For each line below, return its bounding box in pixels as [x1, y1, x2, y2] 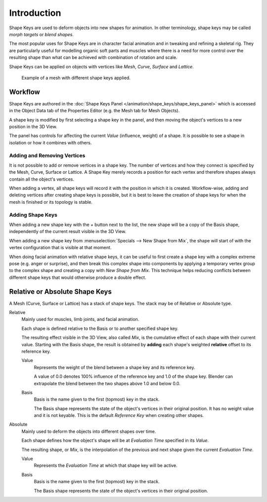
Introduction [9, 7, 61, 18]
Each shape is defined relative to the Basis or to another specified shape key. [21, 325, 179, 331]
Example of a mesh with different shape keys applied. [21, 75, 131, 81]
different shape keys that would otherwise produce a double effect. [9, 274, 146, 280]
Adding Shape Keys [9, 211, 58, 218]
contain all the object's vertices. [9, 176, 74, 182]
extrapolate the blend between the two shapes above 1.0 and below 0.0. [34, 380, 180, 386]
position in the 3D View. [9, 124, 57, 130]
